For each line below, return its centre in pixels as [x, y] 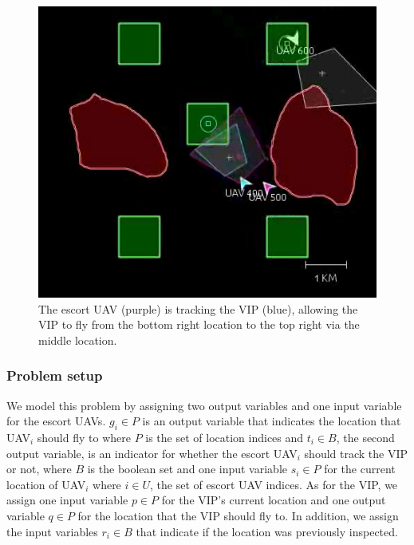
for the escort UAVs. [56, 421]
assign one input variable [67, 500]
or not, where [39, 469]
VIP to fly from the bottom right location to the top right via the [199, 324]
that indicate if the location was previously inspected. [267, 531]
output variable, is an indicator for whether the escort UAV [152, 453]
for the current [360, 469]
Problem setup [55, 375]
